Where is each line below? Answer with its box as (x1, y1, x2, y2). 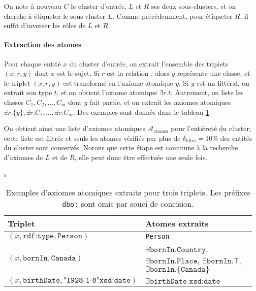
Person (145, 232, 170, 241)
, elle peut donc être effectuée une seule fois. (74, 152, 208, 162)
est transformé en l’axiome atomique (63, 77, 173, 88)
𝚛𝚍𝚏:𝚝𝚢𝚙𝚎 (23, 232, 54, 240)
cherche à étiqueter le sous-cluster (4, 10, 106, 21)
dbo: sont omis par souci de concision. (62, 198, 194, 210)
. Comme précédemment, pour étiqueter (112, 10, 233, 21)
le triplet (4, 77, 30, 88)
